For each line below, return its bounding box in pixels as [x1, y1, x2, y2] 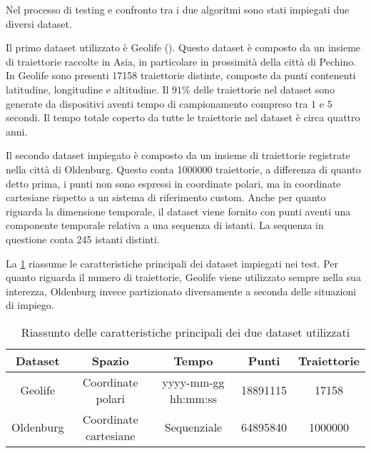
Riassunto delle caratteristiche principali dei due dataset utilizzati [21, 323, 350, 340]
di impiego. [6, 297, 54, 312]
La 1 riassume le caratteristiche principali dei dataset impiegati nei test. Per [6, 255, 339, 270]
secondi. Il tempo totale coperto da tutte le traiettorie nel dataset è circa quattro [6, 110, 360, 125]
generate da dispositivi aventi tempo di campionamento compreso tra [6, 96, 308, 111]
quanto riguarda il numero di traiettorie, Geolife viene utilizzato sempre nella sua [6, 270, 361, 285]
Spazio [91, 352, 129, 369]
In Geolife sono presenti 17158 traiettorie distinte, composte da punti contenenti [6, 68, 356, 83]
